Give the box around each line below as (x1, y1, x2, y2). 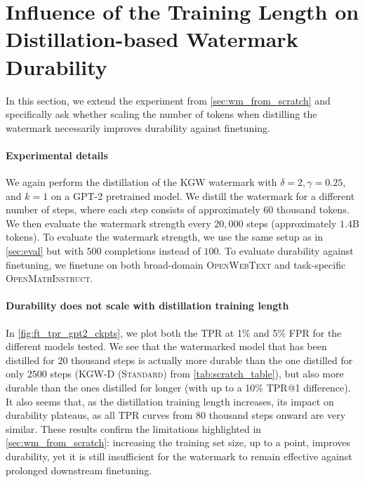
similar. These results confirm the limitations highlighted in (6, 421, 262, 436)
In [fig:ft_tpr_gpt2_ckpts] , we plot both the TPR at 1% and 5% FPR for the (6, 325, 342, 340)
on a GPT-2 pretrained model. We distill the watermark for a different (51, 188, 355, 203)
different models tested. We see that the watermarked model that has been (6, 339, 327, 354)
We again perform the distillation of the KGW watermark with (6, 175, 277, 189)
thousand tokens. (276, 202, 350, 217)
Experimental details (6, 147, 108, 162)
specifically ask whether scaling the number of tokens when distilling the (6, 107, 317, 121)
